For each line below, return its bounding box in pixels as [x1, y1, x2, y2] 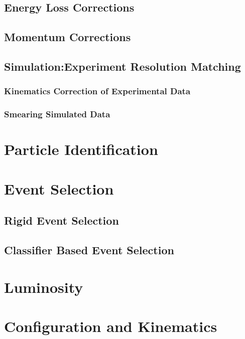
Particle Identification [4, 139, 158, 159]
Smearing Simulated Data [4, 108, 110, 120]
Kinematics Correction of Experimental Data [4, 85, 191, 97]
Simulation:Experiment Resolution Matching [4, 58, 241, 74]
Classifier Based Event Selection [4, 242, 174, 257]
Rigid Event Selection [4, 213, 119, 228]
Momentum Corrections [4, 29, 131, 45]
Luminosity [4, 276, 83, 297]
